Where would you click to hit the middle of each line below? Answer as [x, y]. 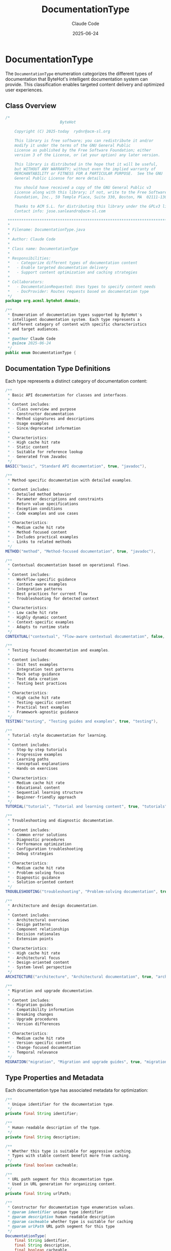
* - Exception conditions [35, 509]
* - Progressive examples [35, 754]
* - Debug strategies [30, 854]
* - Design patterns [29, 924]
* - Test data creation [33, 679]
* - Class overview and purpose [42, 409]
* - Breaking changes [30, 1015]
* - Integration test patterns [40, 669]
